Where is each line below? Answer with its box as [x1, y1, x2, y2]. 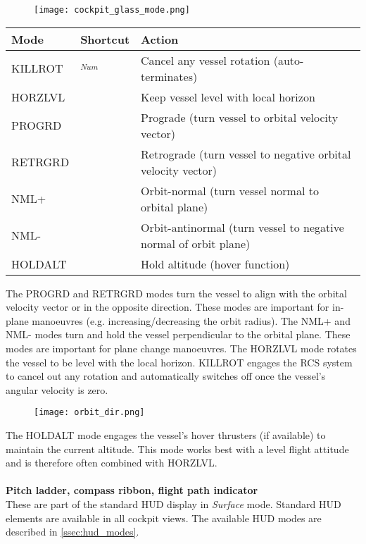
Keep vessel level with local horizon [141, 88, 315, 105]
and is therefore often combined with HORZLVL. [6, 455, 217, 470]
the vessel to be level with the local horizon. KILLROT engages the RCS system [6, 354, 353, 369]
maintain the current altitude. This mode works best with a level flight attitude [6, 441, 349, 456]
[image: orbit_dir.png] [34, 407, 145, 418]
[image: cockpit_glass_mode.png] [34, 5, 190, 15]
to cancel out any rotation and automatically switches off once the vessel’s [6, 369, 326, 383]
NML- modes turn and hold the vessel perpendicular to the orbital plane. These [6, 327, 351, 342]
